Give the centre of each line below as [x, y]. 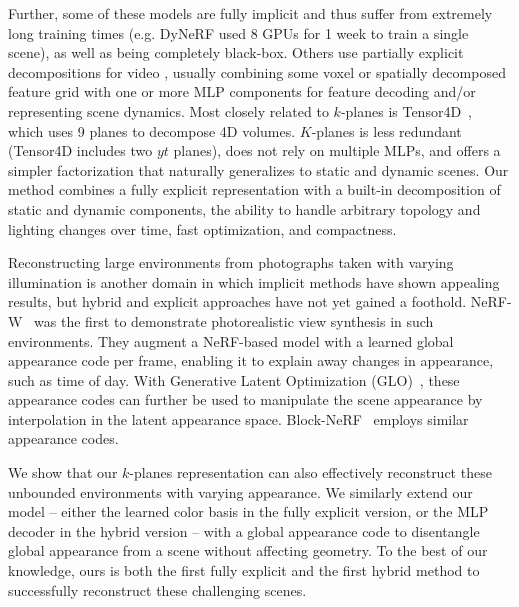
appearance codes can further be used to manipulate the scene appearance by [245, 399]
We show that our [63, 472]
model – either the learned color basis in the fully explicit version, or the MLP [248, 511]
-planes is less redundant [386, 130]
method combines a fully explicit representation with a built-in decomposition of [254, 189]
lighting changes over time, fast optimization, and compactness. [202, 228]
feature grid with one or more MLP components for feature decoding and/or [242, 91]
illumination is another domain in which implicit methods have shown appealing [254, 281]
